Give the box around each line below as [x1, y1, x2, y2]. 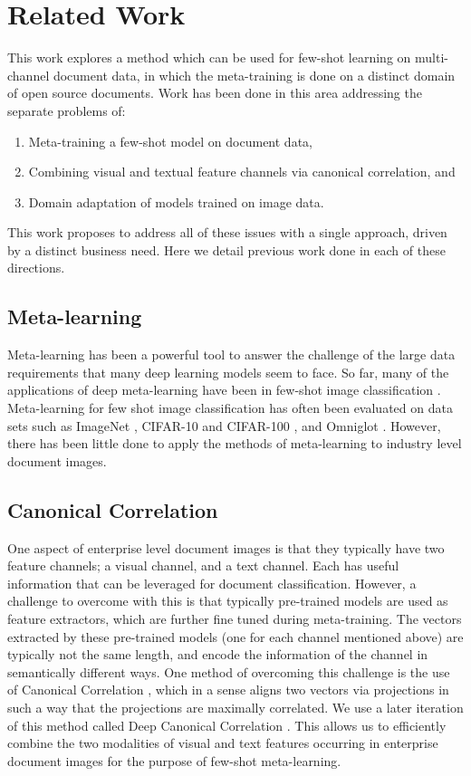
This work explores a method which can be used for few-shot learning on [7, 48, 411, 67]
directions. [7, 258, 65, 277]
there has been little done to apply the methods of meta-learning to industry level [7, 434, 462, 453]
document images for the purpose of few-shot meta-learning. [7, 751, 341, 770]
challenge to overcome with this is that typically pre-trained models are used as [7, 591, 448, 610]
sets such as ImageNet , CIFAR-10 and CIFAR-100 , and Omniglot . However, [7, 416, 441, 435]
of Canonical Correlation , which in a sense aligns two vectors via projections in [7, 680, 449, 699]
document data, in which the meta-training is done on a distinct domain [53, 65, 456, 84]
